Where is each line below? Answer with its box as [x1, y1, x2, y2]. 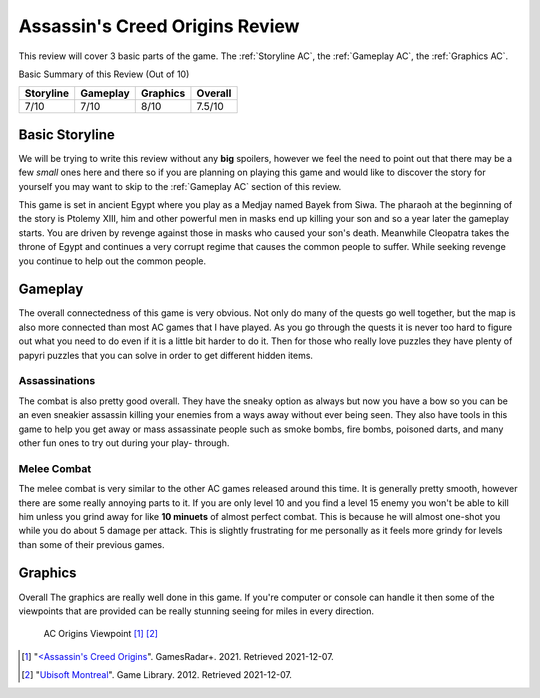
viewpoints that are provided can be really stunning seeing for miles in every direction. [18, 605, 375, 617]
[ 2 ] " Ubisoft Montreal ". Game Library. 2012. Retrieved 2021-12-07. [21, 669, 292, 681]
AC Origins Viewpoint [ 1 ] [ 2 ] [43, 628, 159, 640]
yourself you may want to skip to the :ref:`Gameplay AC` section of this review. [18, 180, 342, 192]
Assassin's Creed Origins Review [18, 15, 300, 37]
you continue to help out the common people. [18, 255, 207, 267]
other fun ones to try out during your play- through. [18, 436, 230, 449]
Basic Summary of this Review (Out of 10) [18, 68, 190, 80]
